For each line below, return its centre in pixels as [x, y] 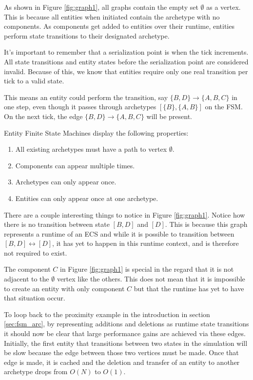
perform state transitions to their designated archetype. [87, 35]
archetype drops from [36, 371]
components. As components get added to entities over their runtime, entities [119, 26]
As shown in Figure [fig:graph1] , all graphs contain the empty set [101, 7]
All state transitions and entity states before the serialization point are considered [126, 61]
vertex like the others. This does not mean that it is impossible [151, 279]
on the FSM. [224, 107]
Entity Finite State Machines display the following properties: [96, 132]
